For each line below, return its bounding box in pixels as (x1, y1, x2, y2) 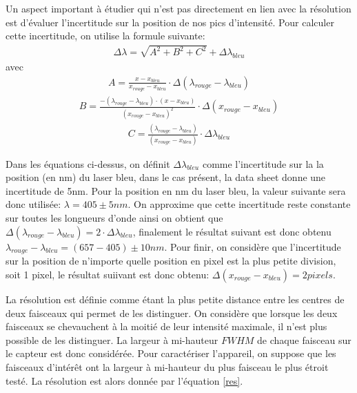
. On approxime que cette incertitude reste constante (127, 197, 351, 211)
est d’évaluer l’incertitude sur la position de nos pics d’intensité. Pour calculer (6, 15, 334, 29)
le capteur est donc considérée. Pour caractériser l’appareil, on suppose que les (6, 346, 336, 361)
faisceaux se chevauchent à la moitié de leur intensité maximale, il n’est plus (6, 319, 327, 334)
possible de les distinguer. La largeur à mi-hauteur (6, 332, 218, 347)
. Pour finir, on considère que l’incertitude (164, 239, 341, 253)
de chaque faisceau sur (257, 332, 351, 347)
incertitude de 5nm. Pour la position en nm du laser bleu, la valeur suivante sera (6, 183, 346, 198)
